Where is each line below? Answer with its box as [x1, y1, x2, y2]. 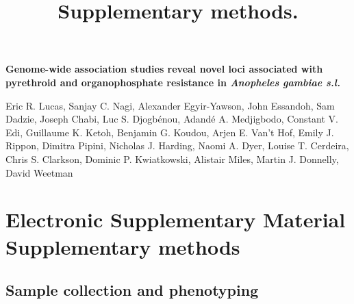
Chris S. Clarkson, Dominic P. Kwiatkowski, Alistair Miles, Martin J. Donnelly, [5, 151, 339, 166]
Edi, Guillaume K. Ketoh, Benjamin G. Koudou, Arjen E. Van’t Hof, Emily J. [5, 125, 334, 139]
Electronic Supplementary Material [5, 205, 346, 233]
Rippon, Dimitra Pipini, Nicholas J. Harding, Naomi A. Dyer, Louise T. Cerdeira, [5, 138, 349, 153]
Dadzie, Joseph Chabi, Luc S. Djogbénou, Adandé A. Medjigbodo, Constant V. [5, 112, 338, 126]
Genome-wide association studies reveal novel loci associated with [5, 62, 323, 76]
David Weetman [5, 165, 73, 179]
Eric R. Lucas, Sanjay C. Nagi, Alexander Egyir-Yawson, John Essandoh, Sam [5, 98, 335, 112]
